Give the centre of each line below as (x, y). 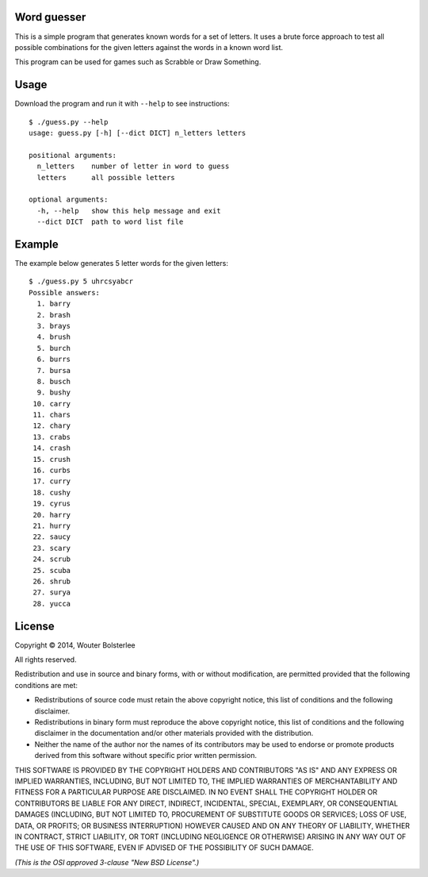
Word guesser (50, 17)
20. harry (52, 515)
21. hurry (52, 526)
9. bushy (54, 392)
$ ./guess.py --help (69, 122)
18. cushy (52, 492)
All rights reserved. (46, 660)
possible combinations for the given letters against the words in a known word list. (149, 47)
